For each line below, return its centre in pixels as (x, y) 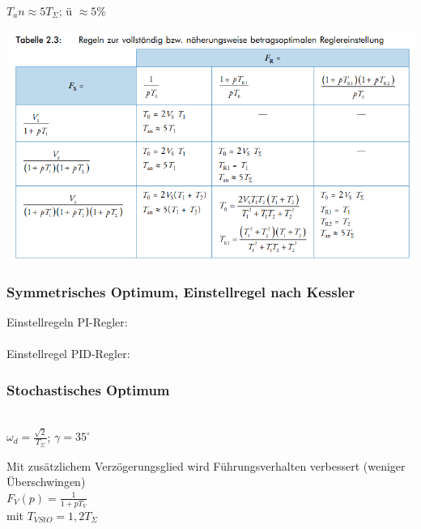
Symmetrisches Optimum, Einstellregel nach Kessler (181, 291)
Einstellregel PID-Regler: (68, 354)
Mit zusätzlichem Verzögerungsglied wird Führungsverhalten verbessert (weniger (206, 465)
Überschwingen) (46, 482)
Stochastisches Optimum (88, 389)
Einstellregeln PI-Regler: (67, 321)
